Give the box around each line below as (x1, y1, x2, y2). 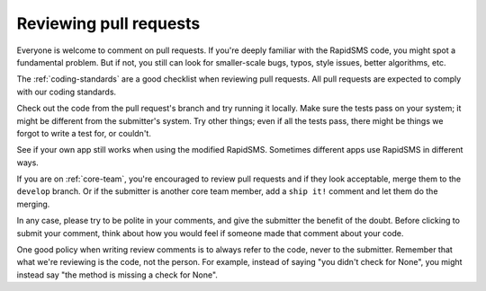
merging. (16, 198, 50, 209)
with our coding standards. (16, 86, 117, 97)
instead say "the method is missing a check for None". (16, 269, 218, 280)
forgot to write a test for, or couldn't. (16, 128, 152, 138)
